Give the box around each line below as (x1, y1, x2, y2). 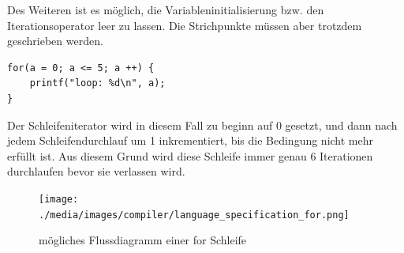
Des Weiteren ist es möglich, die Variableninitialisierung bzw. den (7, 2, 324, 17)
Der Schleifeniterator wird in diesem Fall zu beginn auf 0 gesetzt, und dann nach (7, 116, 398, 133)
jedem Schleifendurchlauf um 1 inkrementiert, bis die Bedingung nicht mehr (7, 132, 374, 149)
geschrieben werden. (7, 32, 103, 49)
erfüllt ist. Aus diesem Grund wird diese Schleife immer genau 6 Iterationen (7, 147, 373, 164)
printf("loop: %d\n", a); (29, 77, 166, 89)
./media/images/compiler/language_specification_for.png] (39, 209, 350, 221)
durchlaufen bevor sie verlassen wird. (7, 163, 185, 179)
